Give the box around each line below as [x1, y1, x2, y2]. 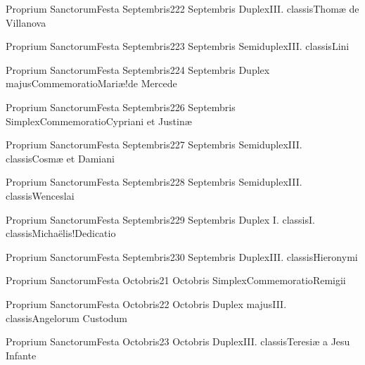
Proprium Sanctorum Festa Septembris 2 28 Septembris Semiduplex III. [6, 174, 302, 189]
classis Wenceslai [6, 188, 75, 203]
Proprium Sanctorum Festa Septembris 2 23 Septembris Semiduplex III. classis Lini [6, 39, 350, 53]
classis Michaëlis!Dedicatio [6, 226, 116, 241]
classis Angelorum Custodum [6, 310, 128, 325]
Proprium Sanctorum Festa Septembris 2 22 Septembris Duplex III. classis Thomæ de [6, 1, 359, 15]
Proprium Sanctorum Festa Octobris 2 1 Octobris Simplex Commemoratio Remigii [6, 273, 346, 288]
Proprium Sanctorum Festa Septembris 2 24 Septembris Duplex [6, 62, 270, 77]
